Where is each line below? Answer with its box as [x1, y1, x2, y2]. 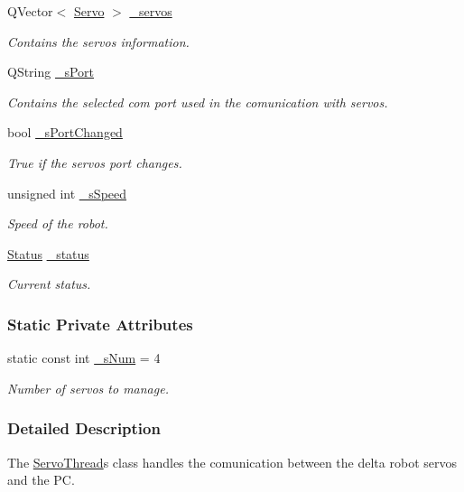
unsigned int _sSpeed [7, 183, 127, 202]
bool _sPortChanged [7, 123, 123, 142]
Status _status [7, 244, 89, 263]
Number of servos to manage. [7, 378, 169, 397]
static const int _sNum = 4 [7, 348, 161, 367]
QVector [7, 2, 53, 20]
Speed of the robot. [7, 214, 108, 233]
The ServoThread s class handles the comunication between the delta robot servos [7, 452, 457, 471]
